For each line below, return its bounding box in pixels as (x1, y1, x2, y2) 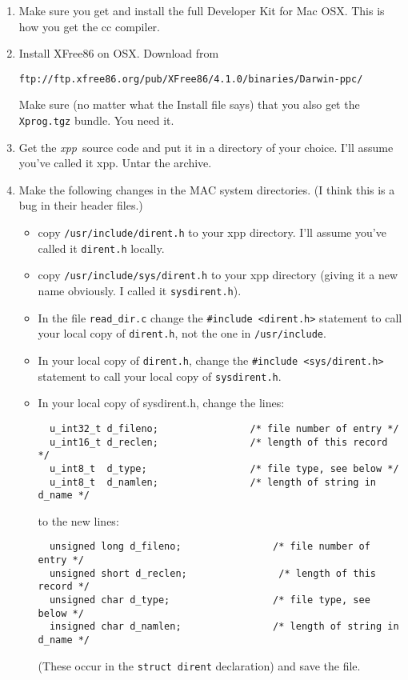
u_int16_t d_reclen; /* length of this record (49, 436, 388, 448)
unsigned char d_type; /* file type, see (49, 594, 370, 606)
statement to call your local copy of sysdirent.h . (38, 367, 282, 384)
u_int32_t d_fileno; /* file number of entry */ (49, 422, 399, 434)
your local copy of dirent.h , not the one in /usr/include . (38, 325, 326, 342)
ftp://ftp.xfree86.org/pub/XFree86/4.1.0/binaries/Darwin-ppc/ (18, 73, 363, 85)
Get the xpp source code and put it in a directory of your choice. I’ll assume (18, 138, 394, 155)
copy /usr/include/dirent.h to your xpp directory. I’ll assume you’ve (38, 224, 386, 241)
